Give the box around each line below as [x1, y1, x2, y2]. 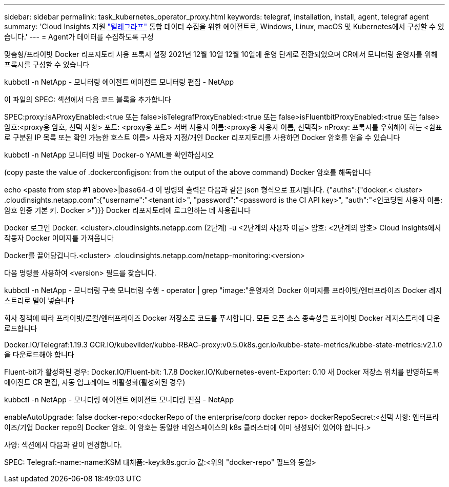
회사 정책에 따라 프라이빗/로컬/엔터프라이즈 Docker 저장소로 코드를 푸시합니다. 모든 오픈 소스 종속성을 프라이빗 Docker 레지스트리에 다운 [4, 314, 440, 322]
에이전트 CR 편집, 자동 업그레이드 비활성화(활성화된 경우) [4, 378, 186, 386]
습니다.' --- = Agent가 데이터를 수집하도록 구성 [4, 32, 154, 41]
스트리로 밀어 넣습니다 [4, 296, 74, 305]
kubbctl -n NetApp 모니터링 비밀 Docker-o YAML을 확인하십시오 [4, 150, 214, 159]
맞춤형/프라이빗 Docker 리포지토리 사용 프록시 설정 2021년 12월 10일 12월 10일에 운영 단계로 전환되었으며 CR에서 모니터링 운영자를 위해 [4, 50, 438, 59]
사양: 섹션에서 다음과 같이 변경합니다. [4, 440, 122, 449]
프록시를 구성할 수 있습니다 [4, 60, 90, 69]
